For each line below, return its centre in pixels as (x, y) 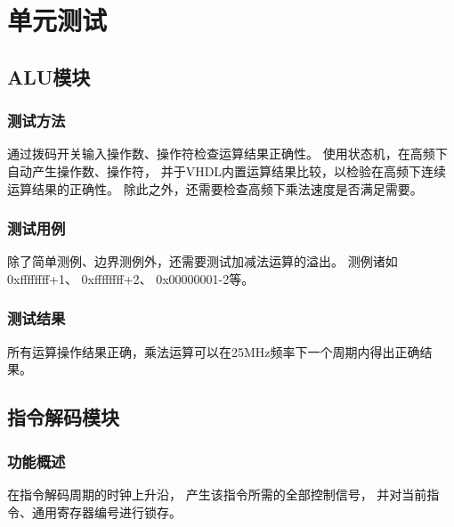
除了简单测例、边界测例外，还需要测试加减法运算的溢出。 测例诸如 (203, 261)
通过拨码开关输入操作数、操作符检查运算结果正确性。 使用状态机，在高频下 (227, 154)
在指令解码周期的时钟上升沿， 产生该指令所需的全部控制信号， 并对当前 (217, 494)
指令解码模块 (63, 417)
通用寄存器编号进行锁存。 (106, 511)
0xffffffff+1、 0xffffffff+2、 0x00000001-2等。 (131, 278)
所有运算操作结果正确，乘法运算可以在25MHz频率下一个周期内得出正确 (214, 351)
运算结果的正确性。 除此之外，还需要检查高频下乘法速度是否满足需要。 (215, 188)
